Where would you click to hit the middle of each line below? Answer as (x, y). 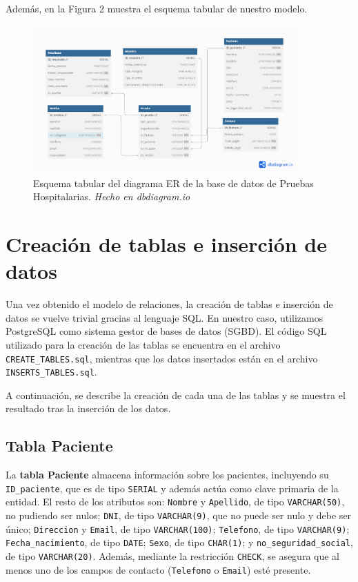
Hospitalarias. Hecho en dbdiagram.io (112, 196)
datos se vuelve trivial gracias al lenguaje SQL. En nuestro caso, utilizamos (165, 317)
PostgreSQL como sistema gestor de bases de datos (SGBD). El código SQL (166, 331)
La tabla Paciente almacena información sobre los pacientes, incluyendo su (167, 475)
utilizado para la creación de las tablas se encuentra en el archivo (143, 344)
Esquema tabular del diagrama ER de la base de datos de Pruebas (173, 183)
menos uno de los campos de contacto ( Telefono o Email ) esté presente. (158, 569)
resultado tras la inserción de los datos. (88, 408)
